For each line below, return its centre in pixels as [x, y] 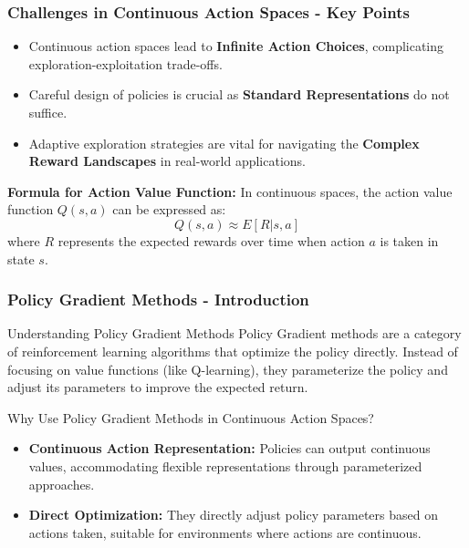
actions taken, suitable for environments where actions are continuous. [225, 532]
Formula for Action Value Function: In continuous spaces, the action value [230, 191]
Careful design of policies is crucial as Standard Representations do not [239, 94]
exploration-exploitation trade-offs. [125, 63]
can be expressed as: [169, 209]
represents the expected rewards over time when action [211, 240]
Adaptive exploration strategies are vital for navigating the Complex [224, 143]
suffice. [48, 112]
